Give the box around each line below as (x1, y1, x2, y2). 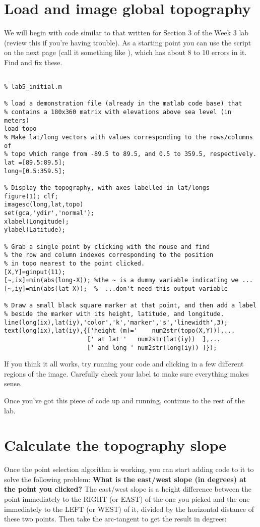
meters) (4, 117, 30, 124)
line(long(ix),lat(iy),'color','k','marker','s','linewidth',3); (4, 319, 228, 326)
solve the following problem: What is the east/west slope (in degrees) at (4, 473, 247, 484)
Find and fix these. (4, 57, 62, 67)
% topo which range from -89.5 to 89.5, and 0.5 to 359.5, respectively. (4, 150, 257, 158)
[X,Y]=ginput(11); (4, 268, 66, 276)
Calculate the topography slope (4, 435, 226, 455)
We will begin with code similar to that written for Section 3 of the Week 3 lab (4, 27, 249, 38)
